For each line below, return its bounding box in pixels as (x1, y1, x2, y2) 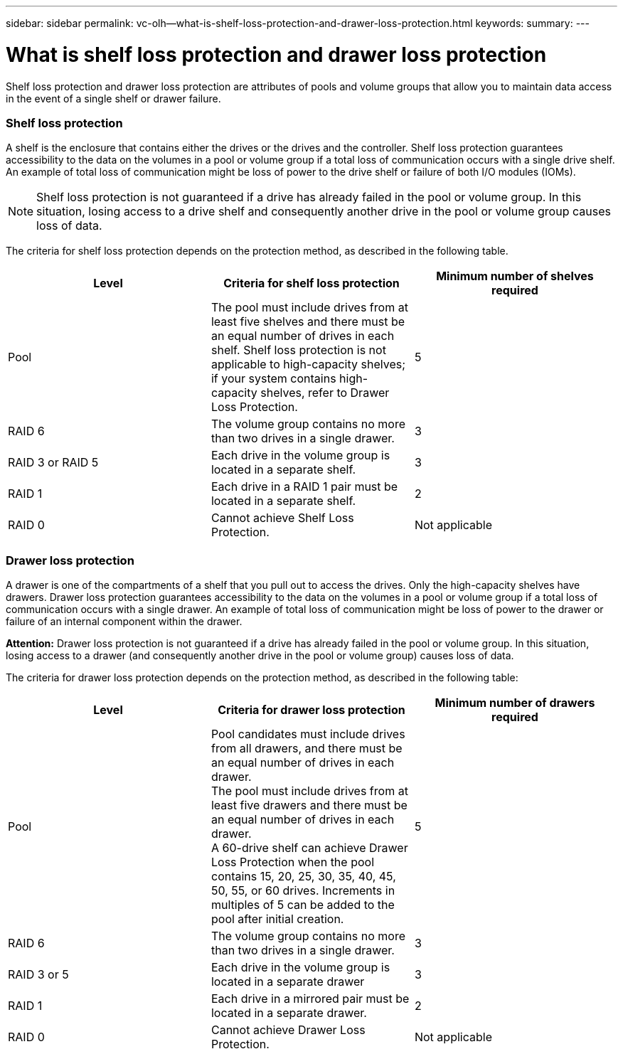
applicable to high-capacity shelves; (211, 357, 405, 372)
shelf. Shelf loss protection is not (211, 343, 386, 358)
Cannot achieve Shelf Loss (211, 511, 354, 526)
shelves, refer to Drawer (260, 385, 390, 400)
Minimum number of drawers (435, 696, 595, 710)
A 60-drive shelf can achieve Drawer (211, 841, 408, 855)
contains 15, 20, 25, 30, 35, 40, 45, (211, 869, 396, 883)
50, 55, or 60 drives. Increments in (211, 883, 395, 898)
